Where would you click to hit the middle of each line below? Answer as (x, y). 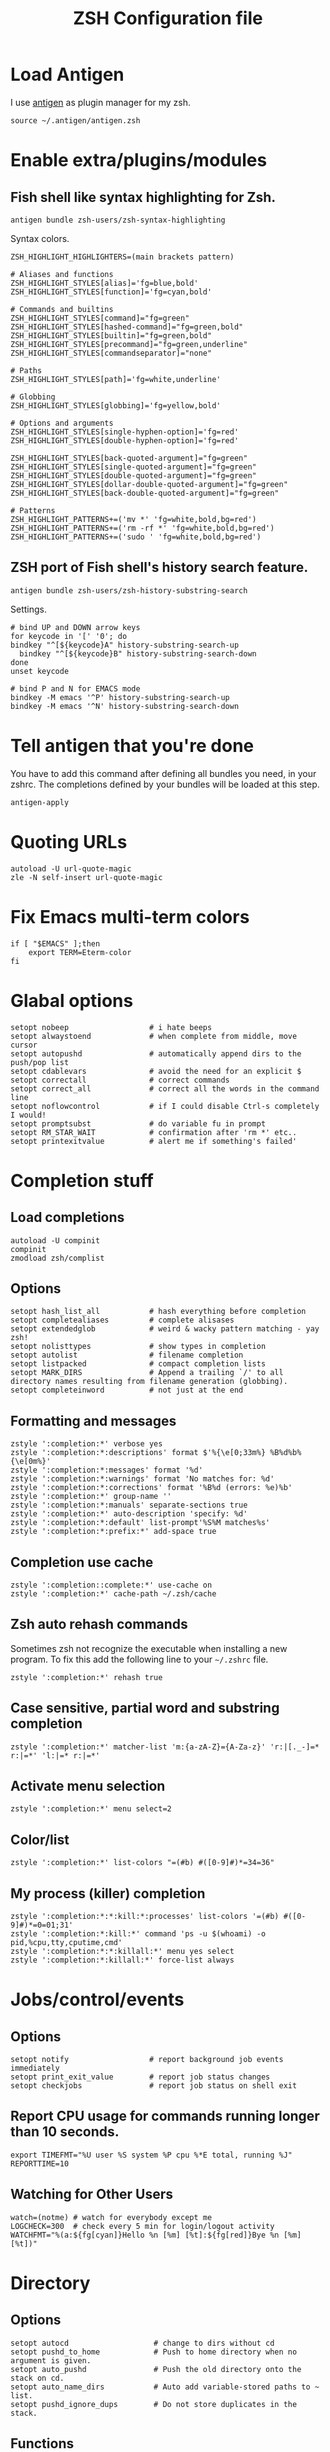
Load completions (67, 1217)
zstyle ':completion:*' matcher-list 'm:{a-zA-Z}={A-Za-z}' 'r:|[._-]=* (165, 1747)
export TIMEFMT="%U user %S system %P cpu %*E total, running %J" (151, 2155)
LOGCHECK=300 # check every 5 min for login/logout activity (142, 2226)
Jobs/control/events (97, 1999)
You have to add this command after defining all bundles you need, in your (163, 773)
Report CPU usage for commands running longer (165, 2116)
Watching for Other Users (91, 2194)
